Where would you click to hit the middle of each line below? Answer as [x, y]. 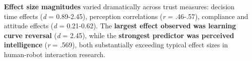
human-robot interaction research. [55, 54]
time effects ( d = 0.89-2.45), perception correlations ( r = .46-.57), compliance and [126, 16]
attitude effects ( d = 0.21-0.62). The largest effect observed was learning [120, 26]
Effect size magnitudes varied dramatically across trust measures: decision [119, 6]
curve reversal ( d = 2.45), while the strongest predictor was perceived [119, 35]
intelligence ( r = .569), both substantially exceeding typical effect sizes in [116, 45]
